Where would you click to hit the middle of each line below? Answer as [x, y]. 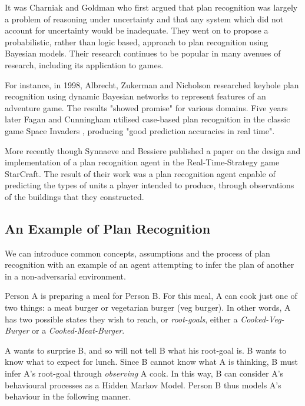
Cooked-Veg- [262, 319]
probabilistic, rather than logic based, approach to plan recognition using [137, 41]
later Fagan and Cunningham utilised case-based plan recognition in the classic [147, 119]
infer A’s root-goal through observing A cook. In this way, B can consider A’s [144, 373]
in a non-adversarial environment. [65, 276]
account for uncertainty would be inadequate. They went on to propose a [137, 30]
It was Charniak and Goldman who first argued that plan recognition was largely [151, 7]
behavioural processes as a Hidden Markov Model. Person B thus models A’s [143, 385]
